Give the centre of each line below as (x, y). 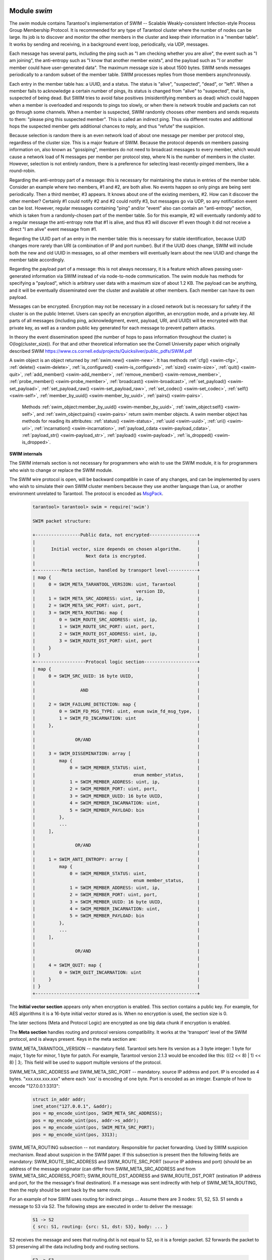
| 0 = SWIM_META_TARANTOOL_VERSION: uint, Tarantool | (116, 584)
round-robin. (22, 171)
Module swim (31, 11)
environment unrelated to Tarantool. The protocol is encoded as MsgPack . (86, 493)
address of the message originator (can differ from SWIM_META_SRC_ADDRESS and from (103, 1169)
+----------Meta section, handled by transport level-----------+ (116, 570)
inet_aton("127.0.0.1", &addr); (73, 1106)
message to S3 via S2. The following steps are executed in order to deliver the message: (101, 1206)
